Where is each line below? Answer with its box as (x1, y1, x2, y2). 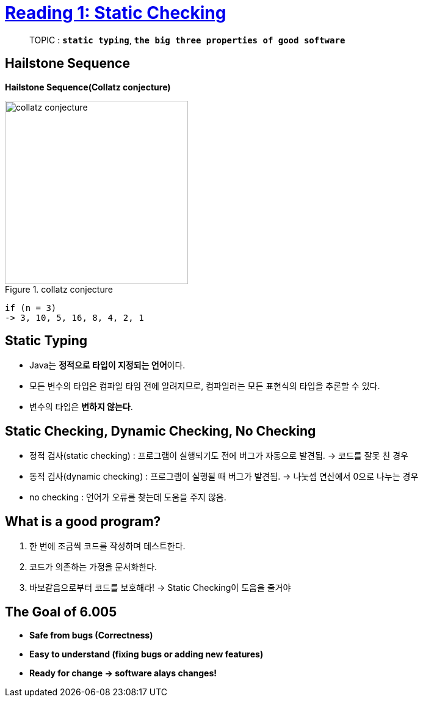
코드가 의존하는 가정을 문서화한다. (29, 561, 157, 572)
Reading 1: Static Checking (5, 2, 226, 23)
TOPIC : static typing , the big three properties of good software (29, 34, 345, 45)
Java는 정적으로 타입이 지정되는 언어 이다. (29, 360, 186, 371)
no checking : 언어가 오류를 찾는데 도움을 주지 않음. (29, 492, 226, 503)
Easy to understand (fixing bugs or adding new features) (29, 648, 264, 659)
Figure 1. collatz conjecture (5, 283, 113, 294)
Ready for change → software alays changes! (29, 667, 217, 678)
